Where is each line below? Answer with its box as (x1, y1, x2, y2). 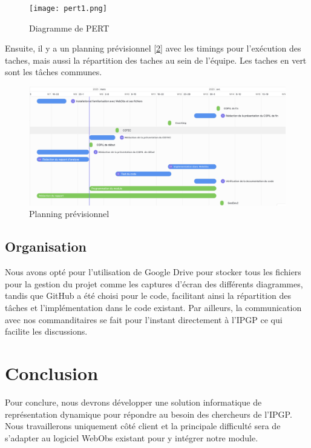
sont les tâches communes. (5, 65, 102, 78)
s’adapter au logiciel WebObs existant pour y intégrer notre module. (5, 431, 258, 444)
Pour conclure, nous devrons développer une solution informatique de (5, 395, 262, 408)
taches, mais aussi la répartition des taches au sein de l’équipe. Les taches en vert (5, 53, 307, 66)
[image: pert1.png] (29, 4, 107, 13)
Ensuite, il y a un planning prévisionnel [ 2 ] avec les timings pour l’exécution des (5, 42, 301, 55)
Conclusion (5, 361, 99, 386)
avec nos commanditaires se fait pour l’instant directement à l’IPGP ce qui (5, 313, 283, 326)
